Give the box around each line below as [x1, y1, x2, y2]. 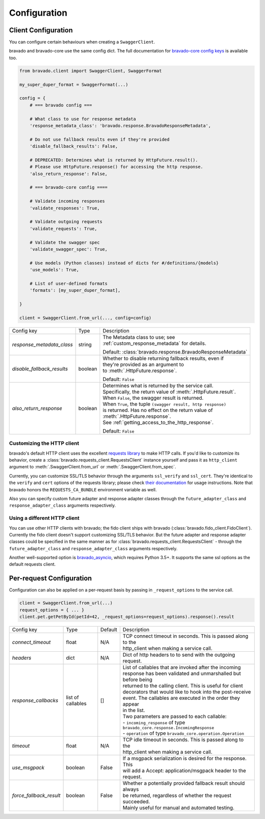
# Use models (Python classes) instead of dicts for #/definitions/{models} [29, 260, 219, 266]
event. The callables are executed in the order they [123, 694, 240, 701]
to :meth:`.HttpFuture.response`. [102, 367, 177, 374]
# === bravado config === [29, 102, 92, 108]
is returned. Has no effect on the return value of [102, 407, 213, 413]
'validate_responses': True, [29, 205, 100, 211]
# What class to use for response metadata [29, 116, 136, 122]
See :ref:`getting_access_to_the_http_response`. [102, 419, 213, 426]
